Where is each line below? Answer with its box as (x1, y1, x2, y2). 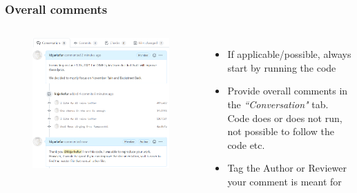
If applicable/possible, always (227, 47, 351, 61)
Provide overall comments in (227, 83, 348, 98)
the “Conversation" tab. (227, 97, 329, 111)
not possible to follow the (227, 124, 334, 139)
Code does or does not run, (227, 110, 342, 125)
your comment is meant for (227, 174, 342, 188)
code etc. (227, 137, 265, 152)
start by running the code (227, 60, 336, 74)
